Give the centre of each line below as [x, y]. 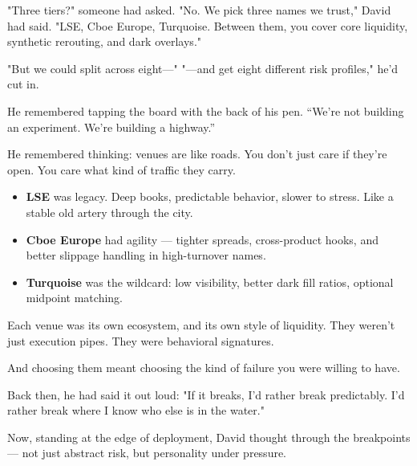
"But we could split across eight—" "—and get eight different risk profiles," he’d [203, 68]
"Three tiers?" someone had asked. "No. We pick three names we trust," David [199, 10]
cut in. [23, 84]
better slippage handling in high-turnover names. [146, 255]
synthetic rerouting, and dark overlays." [105, 41]
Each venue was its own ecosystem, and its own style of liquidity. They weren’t [201, 324]
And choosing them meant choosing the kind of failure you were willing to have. [204, 368]
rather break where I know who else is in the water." [136, 410]
